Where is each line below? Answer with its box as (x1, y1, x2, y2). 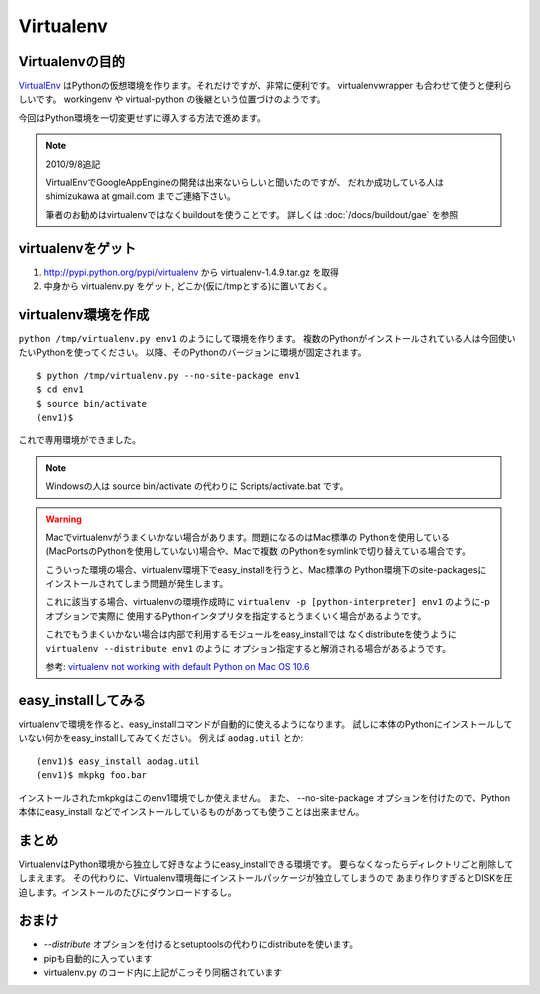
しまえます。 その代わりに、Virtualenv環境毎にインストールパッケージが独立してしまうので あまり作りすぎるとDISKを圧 (18, 872, 514, 884)
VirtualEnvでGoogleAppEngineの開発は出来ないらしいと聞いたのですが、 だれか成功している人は (45, 176, 445, 189)
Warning (45, 513, 82, 525)
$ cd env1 (36, 384, 84, 395)
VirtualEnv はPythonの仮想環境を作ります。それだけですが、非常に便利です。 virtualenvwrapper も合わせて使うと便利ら (18, 80, 512, 92)
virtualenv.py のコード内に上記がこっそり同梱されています (43, 966, 283, 979)
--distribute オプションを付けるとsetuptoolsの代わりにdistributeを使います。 (43, 938, 359, 950)
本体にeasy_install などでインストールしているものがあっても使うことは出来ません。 (18, 805, 365, 817)
